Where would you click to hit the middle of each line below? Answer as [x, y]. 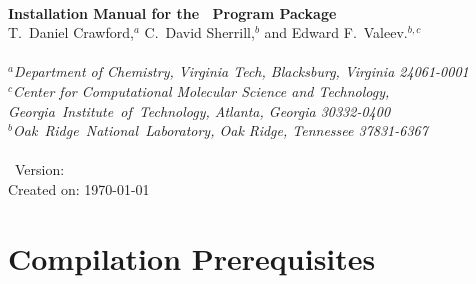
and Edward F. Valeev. [336, 32]
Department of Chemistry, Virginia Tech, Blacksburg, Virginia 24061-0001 [241, 71]
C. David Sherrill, [199, 32]
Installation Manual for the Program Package [172, 12]
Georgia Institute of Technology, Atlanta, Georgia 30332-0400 [199, 110]
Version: [39, 169]
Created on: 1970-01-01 [79, 188]
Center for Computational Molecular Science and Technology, [201, 90]
